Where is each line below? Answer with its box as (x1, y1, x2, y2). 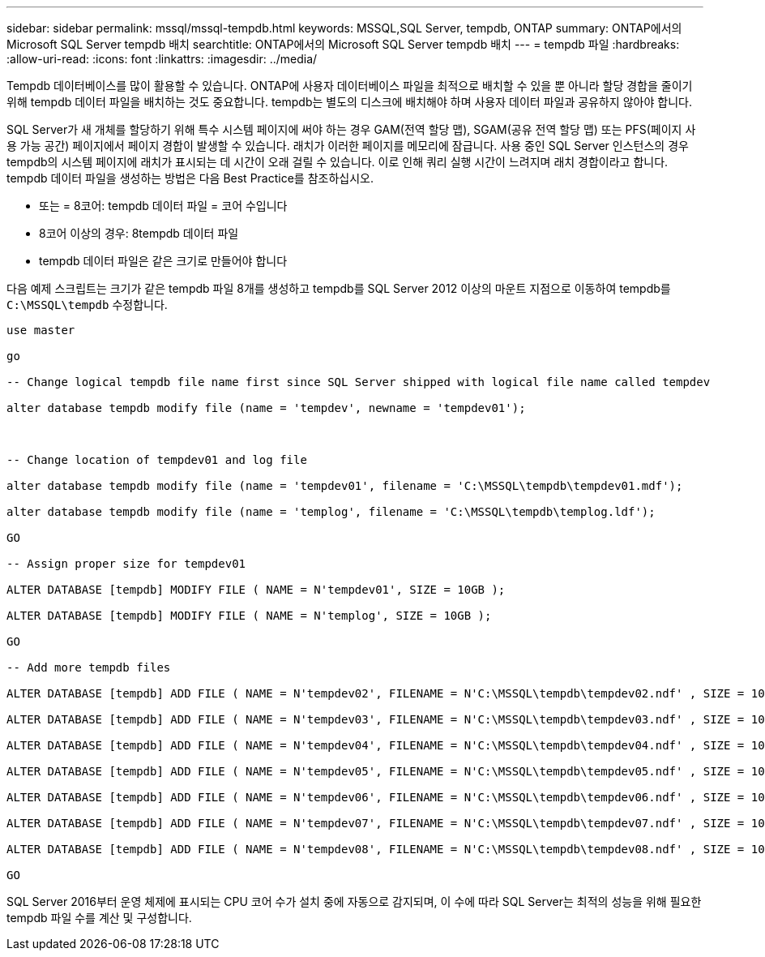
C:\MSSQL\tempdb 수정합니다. (6, 298, 168, 311)
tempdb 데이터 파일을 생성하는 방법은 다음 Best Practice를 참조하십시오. (6, 171, 374, 185)
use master (6, 324, 75, 337)
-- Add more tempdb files (6, 661, 171, 674)
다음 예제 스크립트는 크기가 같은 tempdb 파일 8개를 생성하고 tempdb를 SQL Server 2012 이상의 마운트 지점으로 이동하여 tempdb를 (6, 281, 671, 295)
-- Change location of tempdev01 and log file (6, 453, 307, 466)
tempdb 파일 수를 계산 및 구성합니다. (6, 911, 192, 925)
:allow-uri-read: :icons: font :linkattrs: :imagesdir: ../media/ (6, 52, 318, 66)
